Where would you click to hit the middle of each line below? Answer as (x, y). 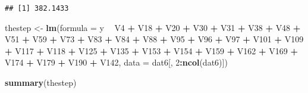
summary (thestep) (41, 83)
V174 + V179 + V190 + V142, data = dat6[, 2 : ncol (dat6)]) (116, 62)
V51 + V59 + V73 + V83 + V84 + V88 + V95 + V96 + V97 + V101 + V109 (154, 39)
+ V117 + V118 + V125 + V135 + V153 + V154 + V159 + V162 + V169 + (151, 50)
